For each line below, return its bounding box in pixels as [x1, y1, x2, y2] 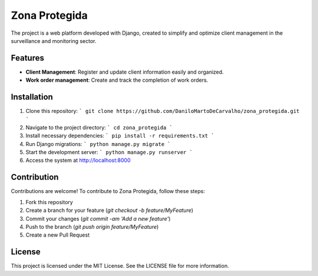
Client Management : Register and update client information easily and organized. [25, 68, 224, 75]
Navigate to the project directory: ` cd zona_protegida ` [25, 124, 173, 131]
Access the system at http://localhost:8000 [25, 157, 131, 164]
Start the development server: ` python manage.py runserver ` [25, 149, 193, 156]
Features [11, 53, 44, 63]
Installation [11, 92, 53, 102]
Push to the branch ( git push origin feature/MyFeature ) [25, 223, 159, 230]
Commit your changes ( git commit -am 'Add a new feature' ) [25, 215, 171, 222]
